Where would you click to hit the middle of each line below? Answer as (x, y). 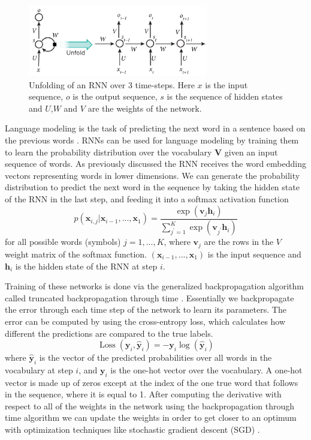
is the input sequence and (254, 254)
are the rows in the (239, 242)
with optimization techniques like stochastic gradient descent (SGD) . (132, 429)
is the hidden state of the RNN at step (86, 266)
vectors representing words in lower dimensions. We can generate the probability (153, 175)
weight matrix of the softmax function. (76, 254)
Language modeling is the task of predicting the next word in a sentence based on (155, 128)
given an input (251, 152)
